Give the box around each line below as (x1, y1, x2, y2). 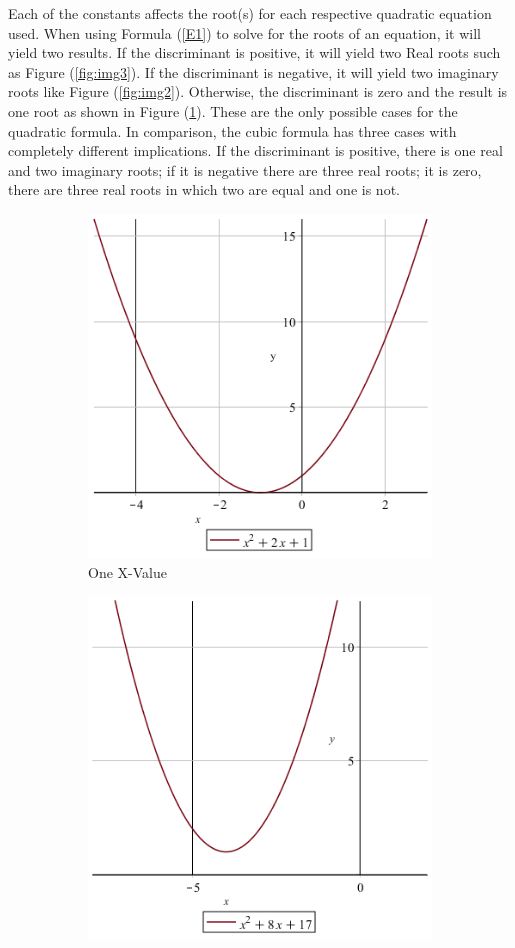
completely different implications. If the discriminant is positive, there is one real (8, 140, 503, 161)
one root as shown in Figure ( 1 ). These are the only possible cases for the (8, 100, 458, 121)
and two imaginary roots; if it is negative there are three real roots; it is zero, (8, 159, 482, 180)
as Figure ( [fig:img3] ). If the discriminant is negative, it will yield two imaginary (8, 61, 499, 82)
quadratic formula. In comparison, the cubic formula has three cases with (8, 120, 457, 141)
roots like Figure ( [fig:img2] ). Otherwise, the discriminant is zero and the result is (8, 81, 508, 102)
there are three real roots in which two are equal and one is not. (8, 179, 400, 200)
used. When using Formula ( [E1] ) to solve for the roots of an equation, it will (8, 22, 481, 43)
